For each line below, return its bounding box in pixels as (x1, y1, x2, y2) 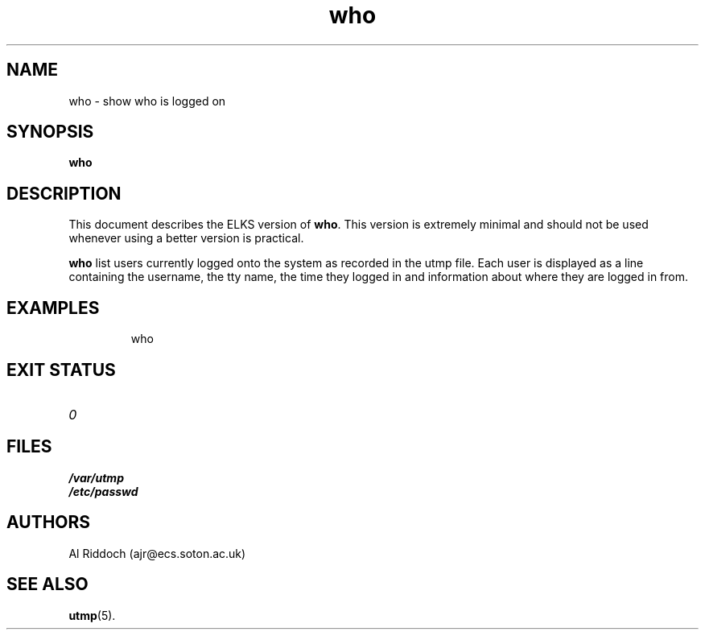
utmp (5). (68, 608, 116, 622)
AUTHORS (6, 512, 91, 533)
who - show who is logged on (68, 93, 226, 108)
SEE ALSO (6, 574, 89, 595)
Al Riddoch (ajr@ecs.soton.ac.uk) (68, 546, 246, 560)
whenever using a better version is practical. (68, 231, 304, 246)
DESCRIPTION (6, 183, 122, 204)
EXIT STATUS (6, 359, 116, 380)
